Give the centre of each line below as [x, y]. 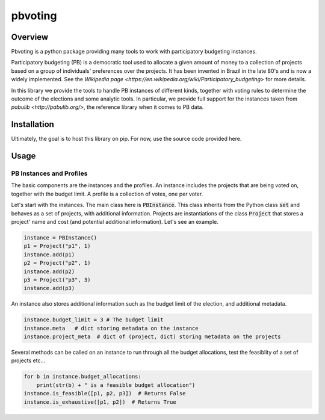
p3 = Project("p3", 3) [57, 279]
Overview [30, 37]
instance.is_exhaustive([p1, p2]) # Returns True [100, 402]
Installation [32, 124]
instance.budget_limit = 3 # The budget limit [94, 320]
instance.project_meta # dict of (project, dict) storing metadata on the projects [152, 337]
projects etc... [28, 360]
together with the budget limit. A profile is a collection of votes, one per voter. [107, 194]
